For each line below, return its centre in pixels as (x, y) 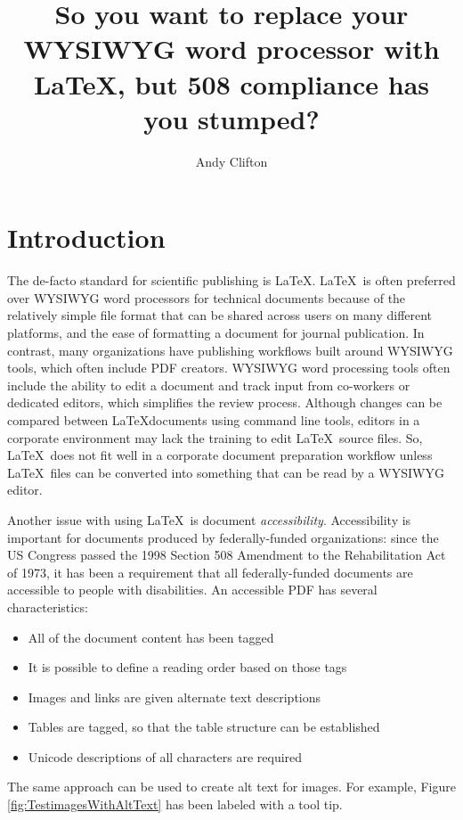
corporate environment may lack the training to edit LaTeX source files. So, (215, 437)
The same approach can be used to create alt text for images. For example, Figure (231, 787)
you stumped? (231, 118)
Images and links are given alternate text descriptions (175, 697)
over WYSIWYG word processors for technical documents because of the (207, 297)
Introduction (86, 238)
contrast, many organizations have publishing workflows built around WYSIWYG (230, 350)
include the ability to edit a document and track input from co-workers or (209, 385)
